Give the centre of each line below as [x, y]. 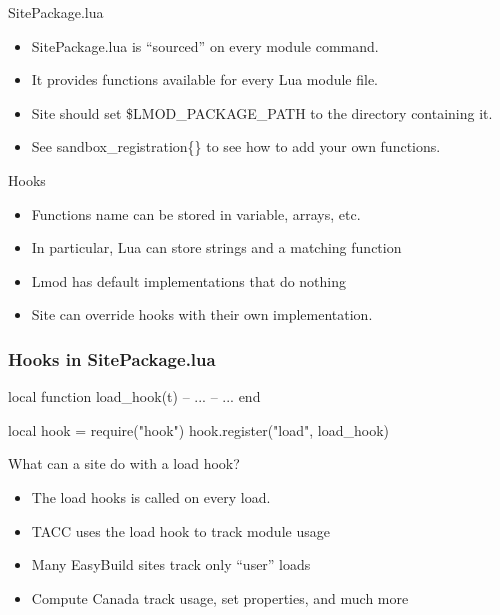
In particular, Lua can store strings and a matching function [216, 247]
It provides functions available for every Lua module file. [205, 79]
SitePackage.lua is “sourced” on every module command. [205, 45]
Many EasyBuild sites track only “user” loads [171, 564]
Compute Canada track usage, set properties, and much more [220, 597]
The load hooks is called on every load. [151, 496]
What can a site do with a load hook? [124, 463]
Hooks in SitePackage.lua [112, 358]
